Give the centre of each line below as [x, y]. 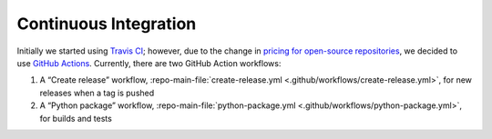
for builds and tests [76, 118]
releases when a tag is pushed [97, 93]
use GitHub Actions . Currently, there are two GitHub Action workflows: [149, 63]
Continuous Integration [107, 24]
